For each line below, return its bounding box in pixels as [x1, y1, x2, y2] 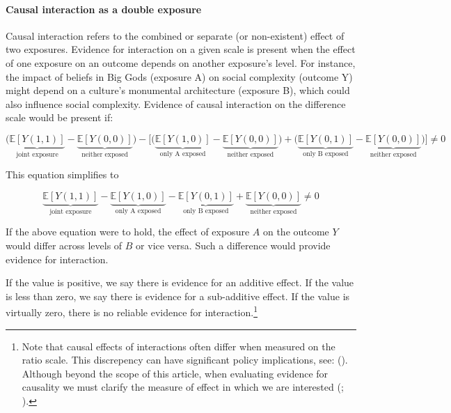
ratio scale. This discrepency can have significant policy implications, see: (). [22, 352, 348, 367]
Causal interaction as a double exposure [6, 1, 202, 16]
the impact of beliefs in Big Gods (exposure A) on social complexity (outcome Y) [6, 69, 353, 84]
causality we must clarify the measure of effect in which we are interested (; [22, 380, 344, 394]
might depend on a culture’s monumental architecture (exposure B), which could [6, 83, 350, 98]
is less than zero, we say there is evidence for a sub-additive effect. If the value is [6, 288, 350, 303]
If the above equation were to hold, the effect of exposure [6, 224, 250, 239]
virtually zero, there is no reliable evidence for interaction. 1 [6, 303, 258, 320]
